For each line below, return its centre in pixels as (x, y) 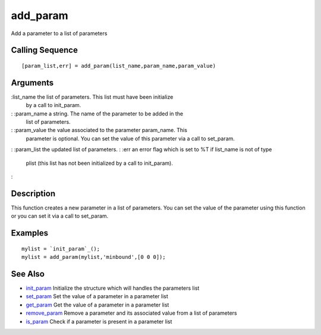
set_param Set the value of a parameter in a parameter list (97, 296)
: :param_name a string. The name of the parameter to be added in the (97, 114)
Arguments (32, 82)
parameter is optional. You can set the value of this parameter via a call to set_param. (130, 138)
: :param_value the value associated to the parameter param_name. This (99, 130)
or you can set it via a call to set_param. (60, 216)
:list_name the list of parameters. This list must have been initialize (92, 97)
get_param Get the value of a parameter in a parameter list (97, 305)
